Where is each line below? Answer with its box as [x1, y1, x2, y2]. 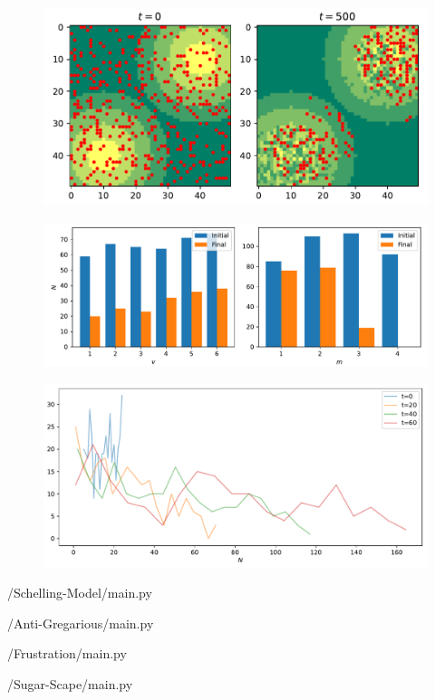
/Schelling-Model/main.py [7, 582, 152, 601]
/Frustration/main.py [7, 644, 127, 663]
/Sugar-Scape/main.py [7, 674, 133, 693]
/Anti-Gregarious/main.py [7, 613, 154, 632]
